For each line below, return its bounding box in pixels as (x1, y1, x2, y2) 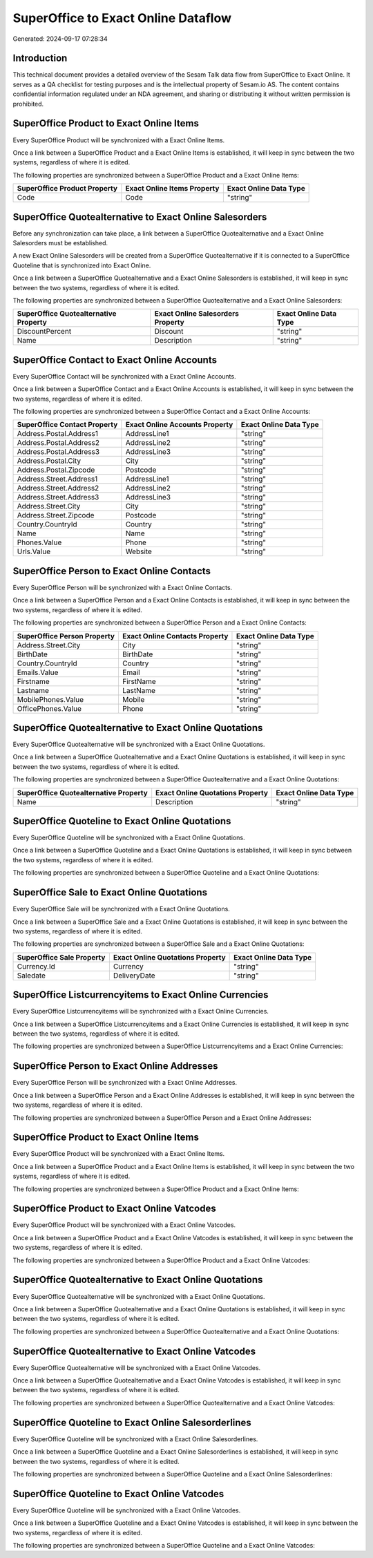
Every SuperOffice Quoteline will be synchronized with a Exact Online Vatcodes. (12, 1506, 241, 1514)
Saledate (17, 971, 46, 980)
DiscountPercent (17, 327, 72, 336)
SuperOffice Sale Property (17, 952, 106, 962)
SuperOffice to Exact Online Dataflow (12, 10, 231, 26)
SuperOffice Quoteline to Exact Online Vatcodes (12, 1488, 224, 1499)
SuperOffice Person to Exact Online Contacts (12, 565, 211, 577)
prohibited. (12, 99, 44, 108)
